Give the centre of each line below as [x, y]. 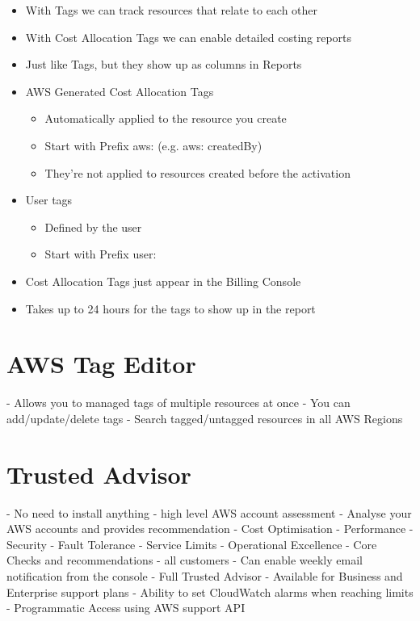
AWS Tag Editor [101, 364]
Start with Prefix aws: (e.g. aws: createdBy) [153, 145]
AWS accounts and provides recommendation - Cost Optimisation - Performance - [210, 529]
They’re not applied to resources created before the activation [197, 172]
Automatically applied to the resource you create [166, 118]
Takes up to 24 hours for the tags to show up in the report [170, 308]
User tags [49, 200]
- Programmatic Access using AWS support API [126, 608]
